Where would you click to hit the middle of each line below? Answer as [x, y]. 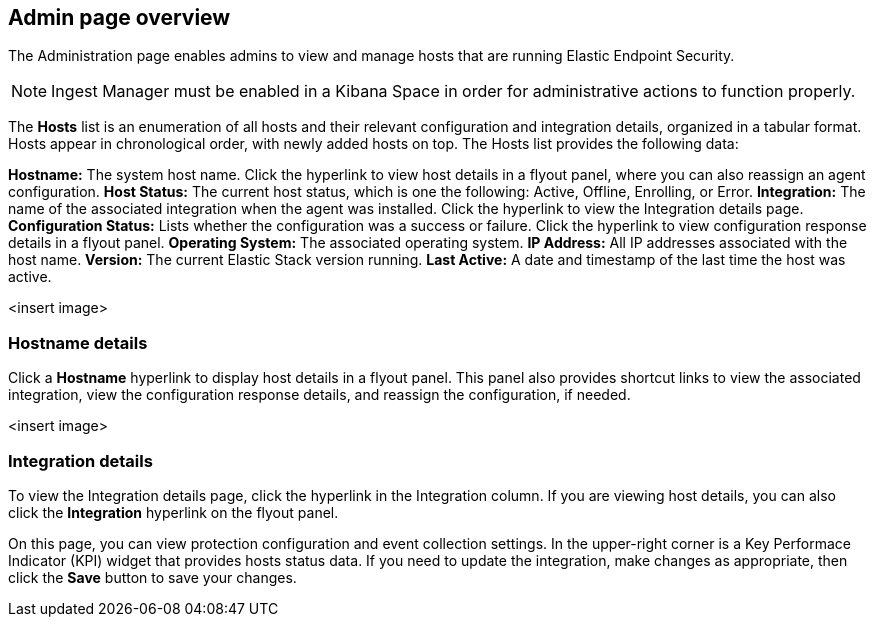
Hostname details [78, 342]
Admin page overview [119, 17]
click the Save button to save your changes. [152, 577]
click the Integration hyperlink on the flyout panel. [173, 512]
